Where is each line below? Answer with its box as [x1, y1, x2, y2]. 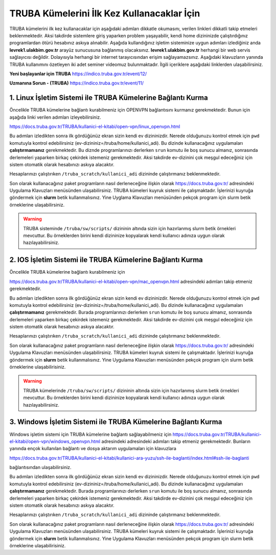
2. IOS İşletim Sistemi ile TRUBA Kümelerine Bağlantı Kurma [9, 256, 203, 264]
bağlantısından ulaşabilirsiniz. [9, 464, 72, 471]
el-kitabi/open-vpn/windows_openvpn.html [9, 438, 101, 445]
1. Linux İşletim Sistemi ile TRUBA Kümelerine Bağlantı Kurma [9, 94, 208, 102]
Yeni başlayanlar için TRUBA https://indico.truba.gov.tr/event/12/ [9, 71, 147, 77]
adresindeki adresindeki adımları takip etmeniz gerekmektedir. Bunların [101, 438, 250, 445]
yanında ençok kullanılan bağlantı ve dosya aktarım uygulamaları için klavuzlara [9, 446, 176, 452]
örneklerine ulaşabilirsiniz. [9, 202, 65, 208]
